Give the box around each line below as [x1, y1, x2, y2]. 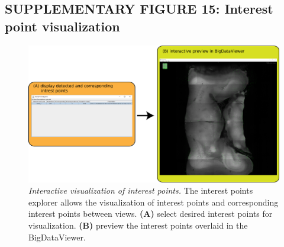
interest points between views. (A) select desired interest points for [28, 207, 273, 220]
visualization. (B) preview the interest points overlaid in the [28, 219, 248, 232]
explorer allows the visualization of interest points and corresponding [28, 195, 279, 208]
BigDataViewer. [28, 230, 86, 243]
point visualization [5, 17, 120, 35]
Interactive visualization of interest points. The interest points [28, 184, 253, 197]
